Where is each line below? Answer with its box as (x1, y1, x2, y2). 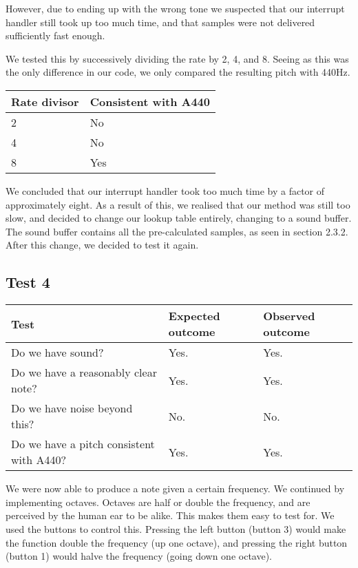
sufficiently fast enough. (6, 28, 105, 43)
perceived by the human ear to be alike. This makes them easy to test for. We (6, 508, 335, 523)
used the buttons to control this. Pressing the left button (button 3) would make (6, 521, 346, 536)
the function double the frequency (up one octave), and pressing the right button (6, 535, 348, 549)
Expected (168, 308, 220, 324)
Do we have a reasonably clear (11, 364, 157, 381)
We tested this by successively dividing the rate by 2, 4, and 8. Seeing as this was (6, 51, 349, 65)
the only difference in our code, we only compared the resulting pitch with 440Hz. (6, 65, 350, 79)
